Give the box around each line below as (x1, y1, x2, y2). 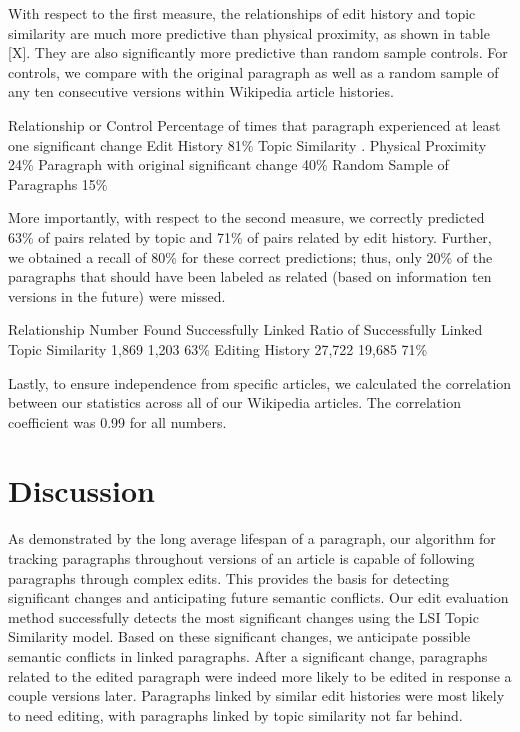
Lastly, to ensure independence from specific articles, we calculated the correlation (8, 372, 512, 393)
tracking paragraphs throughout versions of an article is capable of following (8, 548, 475, 568)
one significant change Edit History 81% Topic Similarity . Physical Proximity (8, 134, 487, 155)
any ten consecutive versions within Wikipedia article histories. (8, 81, 394, 102)
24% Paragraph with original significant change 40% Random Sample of (8, 154, 449, 175)
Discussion (8, 470, 155, 511)
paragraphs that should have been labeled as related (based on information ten (8, 266, 492, 287)
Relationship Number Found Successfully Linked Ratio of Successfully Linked (8, 319, 483, 340)
